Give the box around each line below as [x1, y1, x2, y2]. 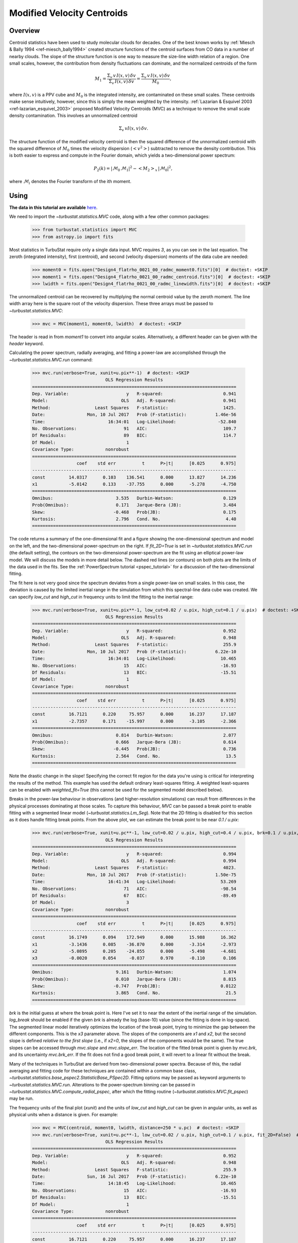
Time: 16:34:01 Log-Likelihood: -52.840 [32, 419, 237, 425]
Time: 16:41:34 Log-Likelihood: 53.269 [32, 879, 237, 885]
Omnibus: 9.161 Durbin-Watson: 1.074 [32, 970, 237, 975]
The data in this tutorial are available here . [9, 204, 98, 211]
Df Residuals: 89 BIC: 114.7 [32, 433, 237, 439]
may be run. [9, 1095, 34, 1101]
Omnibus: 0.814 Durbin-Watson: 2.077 [32, 732, 237, 738]
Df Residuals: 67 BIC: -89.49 [32, 892, 237, 898]
